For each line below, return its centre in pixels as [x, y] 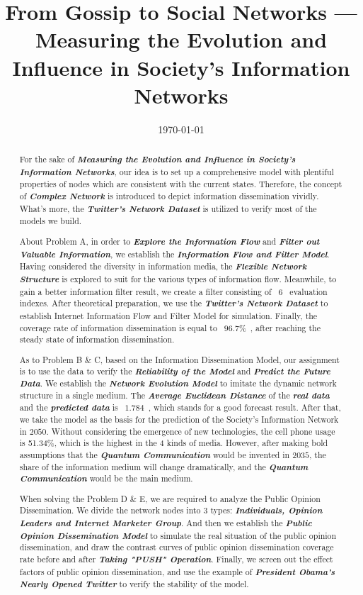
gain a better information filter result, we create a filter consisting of [145, 291]
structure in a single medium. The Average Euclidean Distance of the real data [174, 395]
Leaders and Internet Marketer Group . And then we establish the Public [166, 523]
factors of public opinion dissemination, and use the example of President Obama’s [177, 571]
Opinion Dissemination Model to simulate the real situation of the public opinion [178, 535]
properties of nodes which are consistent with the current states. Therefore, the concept [181, 184]
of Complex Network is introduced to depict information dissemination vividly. [169, 196]
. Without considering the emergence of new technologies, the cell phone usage [191, 431]
